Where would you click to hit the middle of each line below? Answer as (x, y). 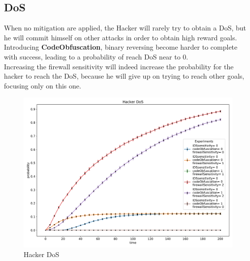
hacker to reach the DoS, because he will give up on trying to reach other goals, (124, 76)
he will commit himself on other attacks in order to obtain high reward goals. (121, 37)
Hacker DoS (42, 254)
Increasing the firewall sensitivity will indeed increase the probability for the (119, 66)
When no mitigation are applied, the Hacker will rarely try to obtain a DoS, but (125, 28)
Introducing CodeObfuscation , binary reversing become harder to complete (121, 47)
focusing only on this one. (43, 85)
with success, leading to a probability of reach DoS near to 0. (96, 56)
